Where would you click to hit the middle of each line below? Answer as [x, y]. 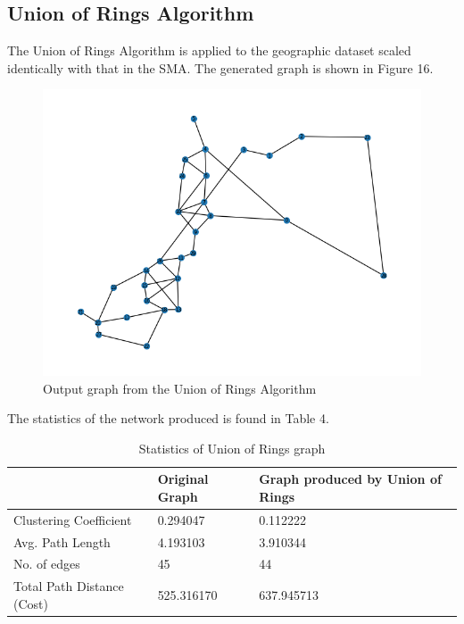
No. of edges [47, 564]
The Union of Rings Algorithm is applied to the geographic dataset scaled [209, 50]
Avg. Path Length [62, 541]
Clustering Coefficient [73, 519]
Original [183, 479]
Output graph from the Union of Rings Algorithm [180, 388]
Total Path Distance [69, 586]
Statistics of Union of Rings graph [232, 448]
